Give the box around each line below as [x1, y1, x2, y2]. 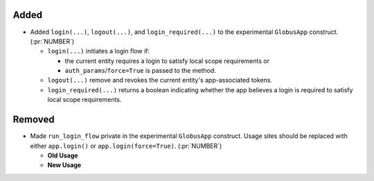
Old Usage [47, 151, 79, 160]
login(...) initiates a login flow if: [47, 47, 150, 55]
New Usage [47, 161, 82, 169]
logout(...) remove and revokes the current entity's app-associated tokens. [47, 76, 273, 85]
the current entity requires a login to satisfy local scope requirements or [64, 56, 270, 65]
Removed [12, 114, 55, 126]
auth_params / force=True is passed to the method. [64, 67, 216, 75]
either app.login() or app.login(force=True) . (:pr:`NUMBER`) [30, 141, 222, 150]
